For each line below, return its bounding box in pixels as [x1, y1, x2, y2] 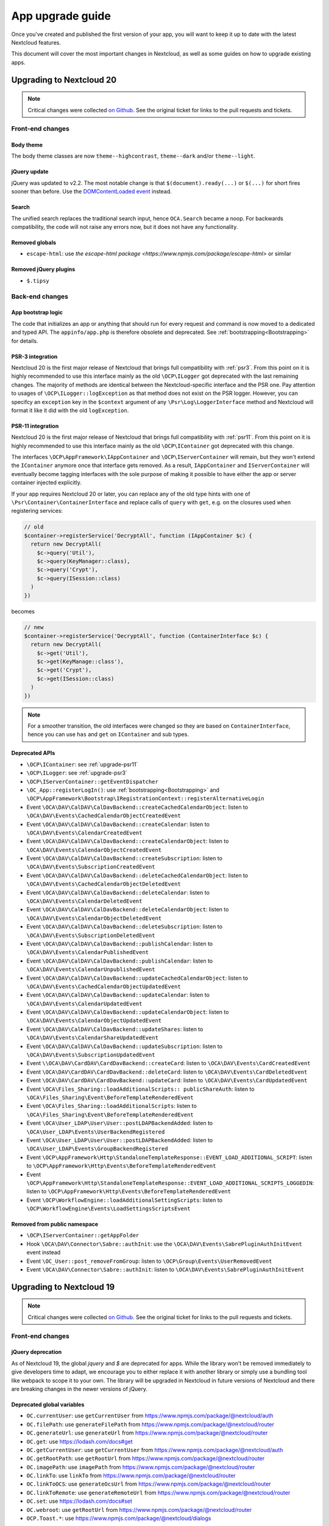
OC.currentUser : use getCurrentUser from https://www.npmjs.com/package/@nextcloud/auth [26, 1412, 274, 1419]
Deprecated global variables [11, 1401, 85, 1408]
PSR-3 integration [11, 353, 58, 360]
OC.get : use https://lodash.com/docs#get [26, 1437, 133, 1445]
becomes [11, 607, 35, 615]
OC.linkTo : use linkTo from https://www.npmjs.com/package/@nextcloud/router [26, 1472, 236, 1480]
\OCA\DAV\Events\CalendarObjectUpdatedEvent [26, 1017, 162, 1024]
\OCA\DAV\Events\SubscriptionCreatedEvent [26, 864, 155, 870]
